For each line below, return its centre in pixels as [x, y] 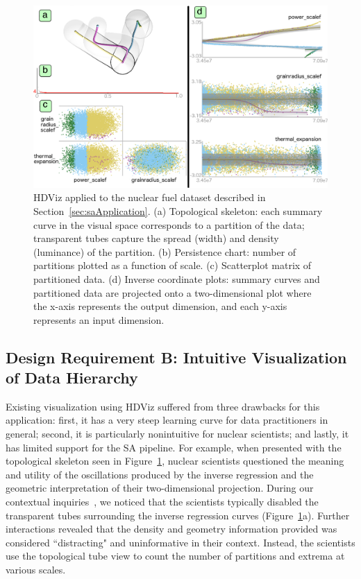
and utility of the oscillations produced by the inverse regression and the [160, 474]
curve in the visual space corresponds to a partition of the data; [169, 224]
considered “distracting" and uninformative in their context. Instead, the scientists [180, 542]
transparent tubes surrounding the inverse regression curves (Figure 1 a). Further [178, 515]
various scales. [36, 570]
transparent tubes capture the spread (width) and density [156, 238]
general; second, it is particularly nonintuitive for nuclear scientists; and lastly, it [177, 434]
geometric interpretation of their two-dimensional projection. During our [160, 488]
